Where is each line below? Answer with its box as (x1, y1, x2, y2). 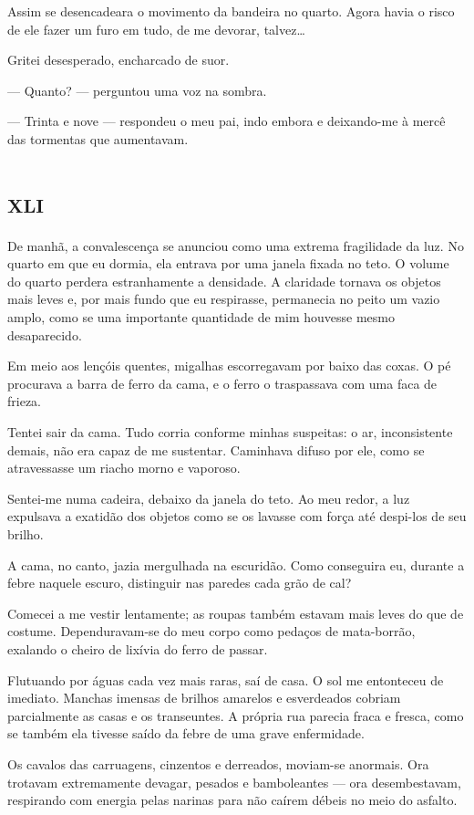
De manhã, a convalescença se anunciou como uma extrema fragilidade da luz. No (7, 235, 464, 255)
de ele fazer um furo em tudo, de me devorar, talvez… (7, 19, 305, 38)
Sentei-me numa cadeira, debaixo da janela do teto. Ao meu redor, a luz (7, 488, 410, 507)
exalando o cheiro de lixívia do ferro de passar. (7, 639, 268, 658)
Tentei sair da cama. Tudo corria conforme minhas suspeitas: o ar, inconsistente (7, 423, 453, 442)
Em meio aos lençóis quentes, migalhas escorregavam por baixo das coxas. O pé (7, 356, 451, 375)
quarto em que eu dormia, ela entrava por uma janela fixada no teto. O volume (7, 254, 449, 273)
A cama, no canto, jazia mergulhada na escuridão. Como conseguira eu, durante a (7, 555, 465, 574)
